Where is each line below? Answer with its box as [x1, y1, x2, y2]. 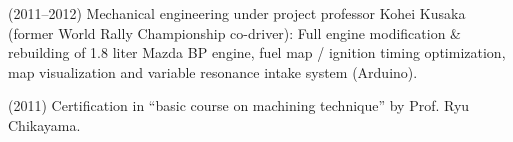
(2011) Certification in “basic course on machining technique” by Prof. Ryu [8, 95, 470, 116]
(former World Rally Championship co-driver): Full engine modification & [8, 22, 462, 43]
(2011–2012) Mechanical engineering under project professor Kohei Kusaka [8, 3, 466, 23]
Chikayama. [8, 114, 81, 135]
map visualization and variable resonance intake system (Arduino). [8, 61, 418, 82]
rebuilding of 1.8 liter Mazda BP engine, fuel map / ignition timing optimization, [8, 42, 506, 63]
